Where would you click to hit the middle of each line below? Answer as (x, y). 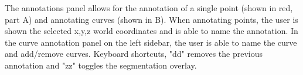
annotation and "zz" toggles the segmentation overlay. (101, 65)
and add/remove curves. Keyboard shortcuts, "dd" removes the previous (134, 54)
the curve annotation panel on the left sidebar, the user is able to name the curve (151, 42)
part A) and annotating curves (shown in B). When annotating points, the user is (151, 19)
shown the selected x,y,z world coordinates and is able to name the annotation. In (151, 31)
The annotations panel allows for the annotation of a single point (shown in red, (149, 8)
